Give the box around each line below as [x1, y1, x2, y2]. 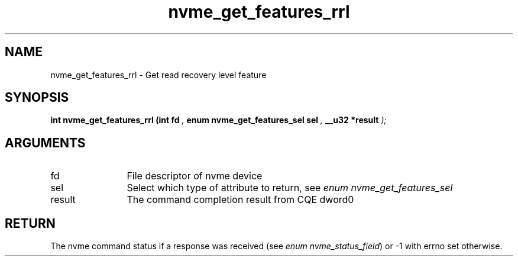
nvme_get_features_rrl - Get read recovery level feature [50, 69, 267, 80]
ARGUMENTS [5, 135, 86, 150]
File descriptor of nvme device [127, 170, 263, 182]
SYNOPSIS [5, 90, 69, 105]
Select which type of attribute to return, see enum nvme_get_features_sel [127, 182, 453, 194]
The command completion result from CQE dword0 [127, 194, 354, 206]
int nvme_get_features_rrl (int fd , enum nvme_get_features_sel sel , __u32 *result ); [50, 115, 387, 125]
